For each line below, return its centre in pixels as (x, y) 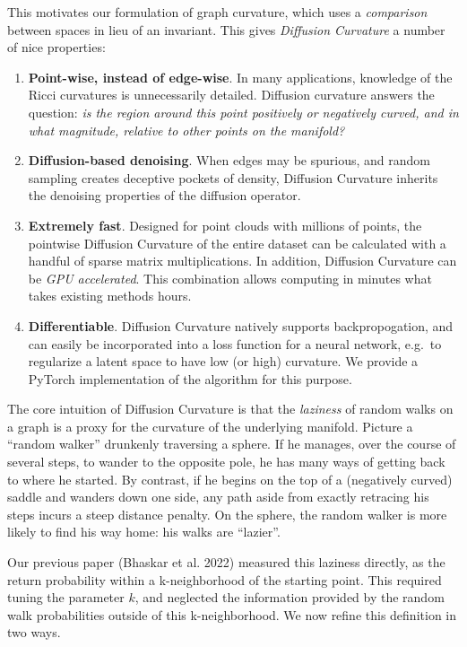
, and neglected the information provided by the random (290, 597)
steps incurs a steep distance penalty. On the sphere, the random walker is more (227, 514)
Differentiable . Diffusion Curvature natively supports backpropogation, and (241, 325)
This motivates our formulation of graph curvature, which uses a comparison (217, 12)
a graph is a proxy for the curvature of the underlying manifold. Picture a (210, 426)
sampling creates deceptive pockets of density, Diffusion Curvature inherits (233, 177)
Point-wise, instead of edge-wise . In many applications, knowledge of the (240, 77)
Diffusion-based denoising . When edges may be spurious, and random (229, 160)
